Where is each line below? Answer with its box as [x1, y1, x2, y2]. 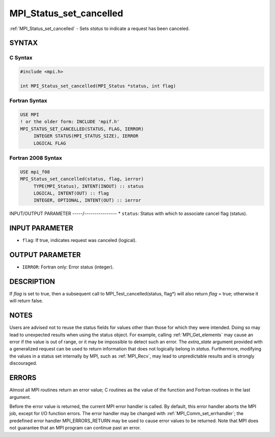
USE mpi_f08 [20, 169, 50, 175]
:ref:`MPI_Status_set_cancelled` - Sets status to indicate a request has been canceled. [9, 25, 190, 32]
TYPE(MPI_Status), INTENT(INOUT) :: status [33, 183, 144, 189]
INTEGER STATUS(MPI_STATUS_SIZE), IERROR [33, 133, 139, 139]
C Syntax [9, 54, 33, 61]
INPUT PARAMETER [9, 224, 73, 233]
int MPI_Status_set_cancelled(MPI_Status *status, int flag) [20, 83, 176, 89]
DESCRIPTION [9, 277, 56, 286]
